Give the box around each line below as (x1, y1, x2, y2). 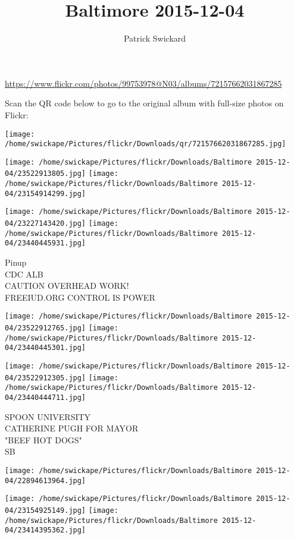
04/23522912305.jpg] (5, 373, 86, 382)
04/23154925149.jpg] (5, 506, 86, 515)
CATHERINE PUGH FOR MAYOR (5, 422, 139, 434)
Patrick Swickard (123, 32, 186, 45)
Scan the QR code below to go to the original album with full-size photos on (5, 97, 284, 109)
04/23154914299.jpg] (5, 189, 86, 198)
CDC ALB (5, 267, 43, 280)
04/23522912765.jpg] (5, 324, 86, 333)
